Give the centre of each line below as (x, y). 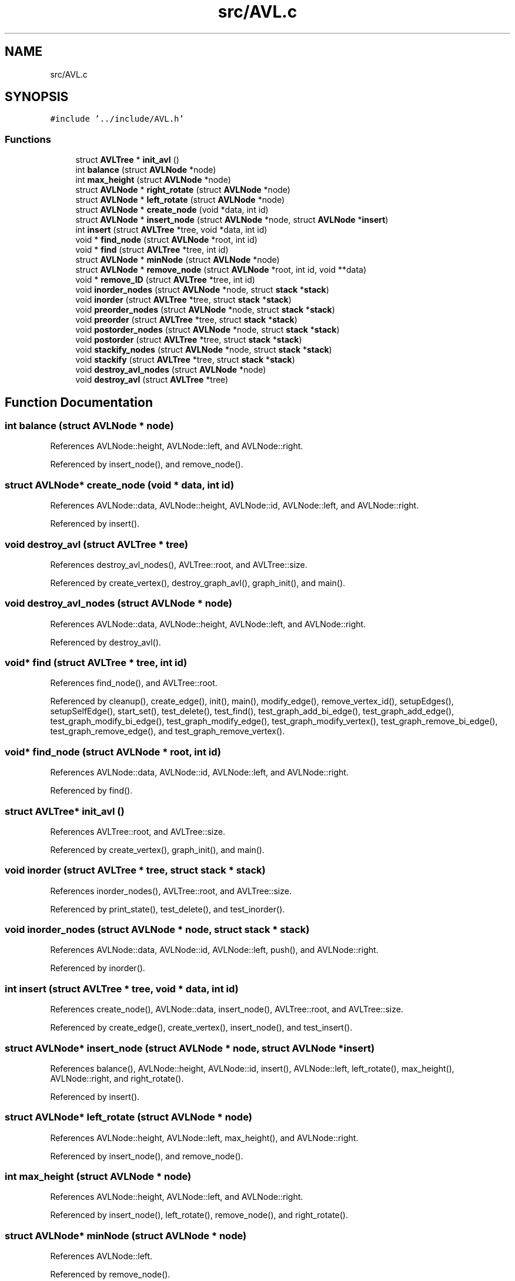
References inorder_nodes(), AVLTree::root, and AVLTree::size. (171, 891)
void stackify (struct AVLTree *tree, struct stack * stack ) (185, 360)
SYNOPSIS (37, 97)
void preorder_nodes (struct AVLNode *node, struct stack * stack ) (205, 310)
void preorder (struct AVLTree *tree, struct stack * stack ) (186, 320)
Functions (28, 139)
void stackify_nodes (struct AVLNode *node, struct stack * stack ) (204, 350)
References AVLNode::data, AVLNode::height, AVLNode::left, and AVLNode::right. (208, 624)
